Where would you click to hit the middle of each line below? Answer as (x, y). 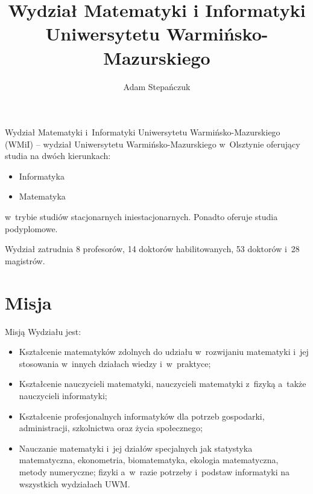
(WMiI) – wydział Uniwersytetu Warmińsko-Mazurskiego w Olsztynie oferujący (153, 144)
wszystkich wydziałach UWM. (74, 483)
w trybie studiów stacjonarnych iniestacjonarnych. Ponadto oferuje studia (141, 217)
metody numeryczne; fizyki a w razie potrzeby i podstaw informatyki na (154, 471)
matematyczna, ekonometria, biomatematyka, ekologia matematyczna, (149, 460)
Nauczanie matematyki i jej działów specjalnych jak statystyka (136, 448)
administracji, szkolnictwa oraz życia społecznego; (111, 428)
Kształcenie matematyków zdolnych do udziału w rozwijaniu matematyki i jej (164, 352)
